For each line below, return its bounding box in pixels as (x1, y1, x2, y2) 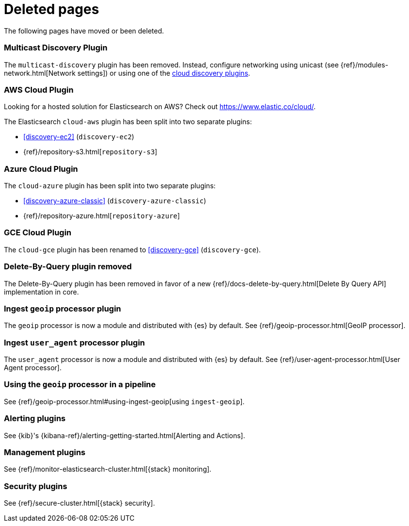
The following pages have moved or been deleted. (4, 26, 164, 35)
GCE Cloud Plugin (4, 228, 72, 238)
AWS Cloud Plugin (4, 84, 74, 95)
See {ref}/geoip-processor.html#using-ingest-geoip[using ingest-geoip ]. (4, 397, 245, 406)
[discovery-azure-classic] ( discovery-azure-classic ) (23, 197, 206, 205)
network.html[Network (4, 68, 76, 77)
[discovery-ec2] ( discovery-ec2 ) (23, 132, 134, 141)
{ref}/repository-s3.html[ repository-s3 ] (23, 148, 157, 156)
